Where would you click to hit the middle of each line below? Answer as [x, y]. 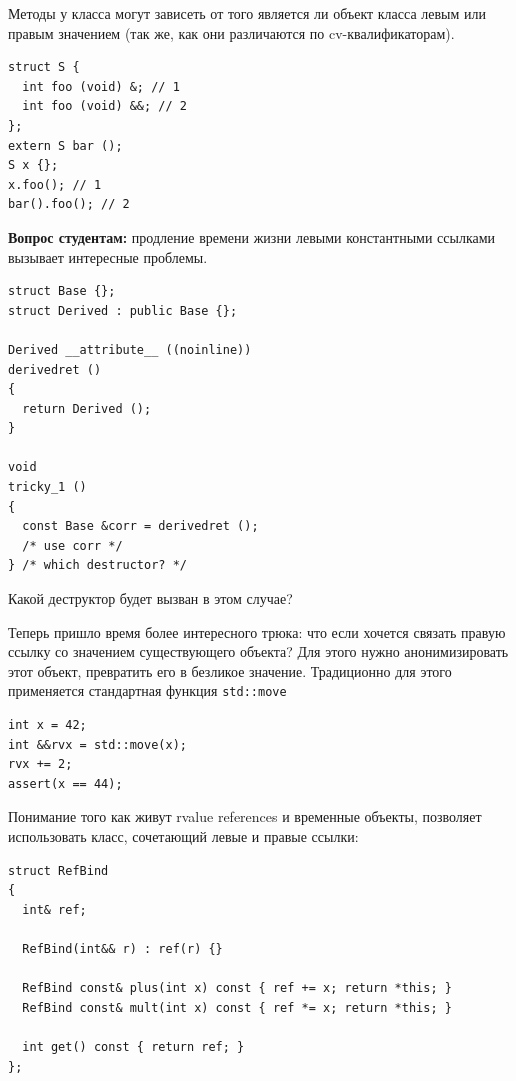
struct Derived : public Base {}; [123, 310]
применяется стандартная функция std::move [147, 690]
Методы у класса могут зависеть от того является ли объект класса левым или [247, 13]
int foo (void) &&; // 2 [104, 106]
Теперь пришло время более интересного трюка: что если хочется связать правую [257, 631]
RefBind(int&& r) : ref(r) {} [122, 949]
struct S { [44, 67]
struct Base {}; [62, 291]
